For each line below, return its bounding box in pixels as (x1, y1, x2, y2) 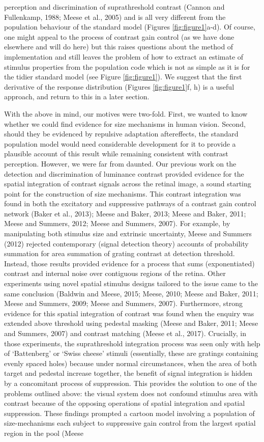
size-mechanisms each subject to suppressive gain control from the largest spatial (4, 418, 256, 428)
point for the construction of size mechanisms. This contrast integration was (4, 188, 241, 199)
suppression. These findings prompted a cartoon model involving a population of (4, 407, 255, 418)
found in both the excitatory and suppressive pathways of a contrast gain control (4, 198, 256, 209)
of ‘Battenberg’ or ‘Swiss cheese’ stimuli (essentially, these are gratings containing (4, 348, 258, 358)
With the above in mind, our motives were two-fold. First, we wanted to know (4, 108, 248, 119)
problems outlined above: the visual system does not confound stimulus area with (4, 388, 258, 398)
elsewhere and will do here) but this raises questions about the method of (4, 41, 233, 52)
